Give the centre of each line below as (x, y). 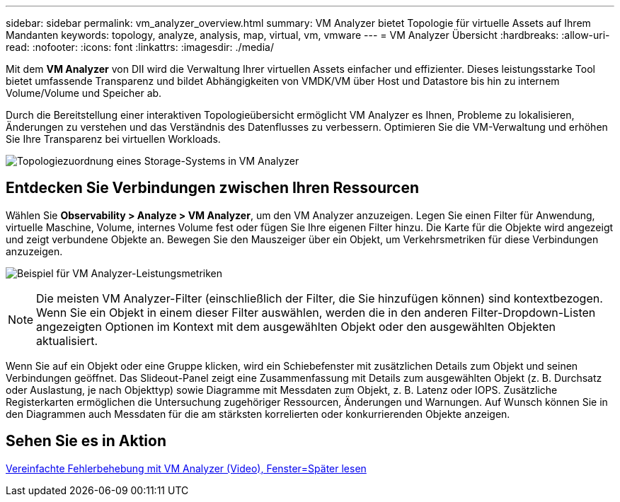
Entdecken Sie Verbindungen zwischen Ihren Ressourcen (212, 188)
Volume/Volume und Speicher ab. (84, 93)
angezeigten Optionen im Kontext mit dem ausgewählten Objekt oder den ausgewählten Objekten (296, 326)
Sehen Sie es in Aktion (86, 441)
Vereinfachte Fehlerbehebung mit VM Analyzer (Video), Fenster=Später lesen (186, 468)
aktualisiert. (67, 340)
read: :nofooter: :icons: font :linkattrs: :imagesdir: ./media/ (140, 47)
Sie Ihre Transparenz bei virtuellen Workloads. (113, 139)
